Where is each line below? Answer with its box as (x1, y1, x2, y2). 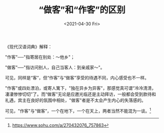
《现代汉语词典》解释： (5, 43, 52, 49)
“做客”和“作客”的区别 (38, 4, 126, 16)
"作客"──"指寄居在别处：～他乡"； (5, 54, 75, 60)
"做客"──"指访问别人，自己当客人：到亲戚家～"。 (5, 64, 105, 70)
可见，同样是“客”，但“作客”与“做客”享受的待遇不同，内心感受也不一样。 (5, 75, 149, 80)
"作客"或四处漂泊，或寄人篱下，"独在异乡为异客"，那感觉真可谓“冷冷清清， (5, 85, 156, 91)
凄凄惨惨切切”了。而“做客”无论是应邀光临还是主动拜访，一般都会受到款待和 (5, 91, 156, 97)
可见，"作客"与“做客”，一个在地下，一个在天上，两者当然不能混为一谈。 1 (5, 107, 151, 114)
